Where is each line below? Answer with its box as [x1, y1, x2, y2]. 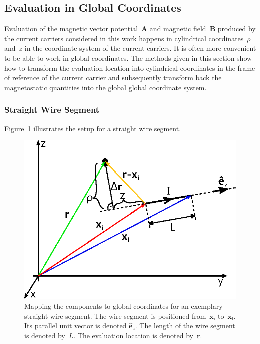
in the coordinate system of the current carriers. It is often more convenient [24, 43, 256, 53]
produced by [217, 23, 256, 34]
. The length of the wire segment [135, 320, 235, 331]
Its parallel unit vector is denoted [24, 320, 127, 331]
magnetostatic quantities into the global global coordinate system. [4, 82, 207, 92]
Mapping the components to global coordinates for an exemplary [24, 301, 223, 311]
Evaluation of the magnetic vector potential [4, 23, 138, 34]
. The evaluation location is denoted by [73, 330, 193, 340]
